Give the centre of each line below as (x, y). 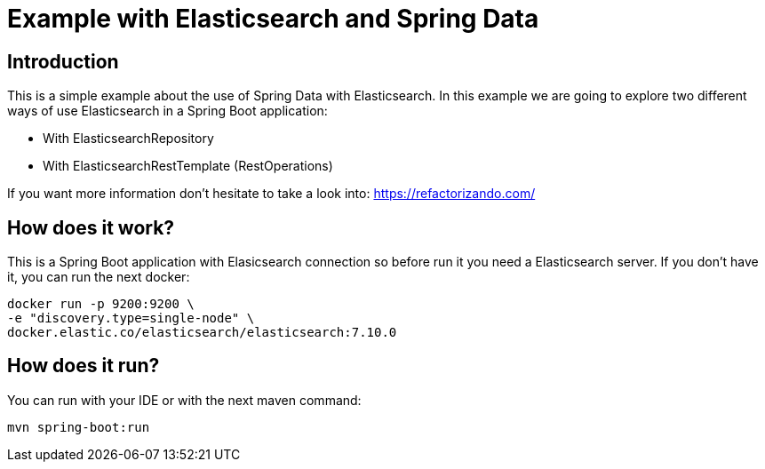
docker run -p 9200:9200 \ (101, 304)
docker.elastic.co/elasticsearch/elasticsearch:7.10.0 (202, 333)
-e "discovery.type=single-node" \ (131, 318)
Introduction (63, 61)
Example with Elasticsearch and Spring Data (273, 19)
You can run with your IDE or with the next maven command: (184, 400)
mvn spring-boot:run (79, 427)
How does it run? (84, 366)
